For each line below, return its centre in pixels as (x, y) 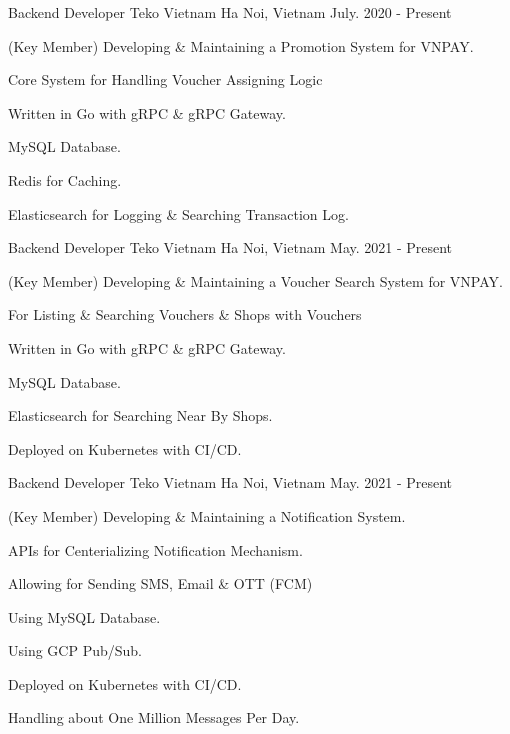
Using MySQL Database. (84, 616)
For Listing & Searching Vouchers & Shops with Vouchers (185, 314)
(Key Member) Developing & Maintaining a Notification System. (207, 515)
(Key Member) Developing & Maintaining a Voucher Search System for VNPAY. (255, 280)
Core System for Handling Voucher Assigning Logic (165, 79)
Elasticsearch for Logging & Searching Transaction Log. (178, 213)
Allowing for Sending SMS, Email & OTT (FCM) (160, 583)
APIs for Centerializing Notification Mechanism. (155, 549)
